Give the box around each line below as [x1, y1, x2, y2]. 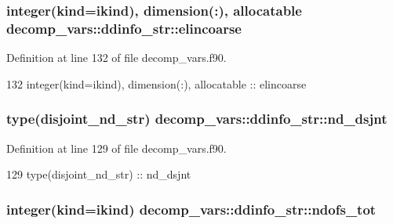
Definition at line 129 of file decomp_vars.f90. [6, 139, 227, 156]
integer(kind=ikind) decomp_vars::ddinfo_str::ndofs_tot [6, 199, 377, 219]
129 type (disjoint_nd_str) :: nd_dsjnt [6, 166, 191, 182]
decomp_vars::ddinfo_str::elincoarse [6, 18, 242, 38]
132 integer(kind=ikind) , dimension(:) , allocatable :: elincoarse [6, 75, 307, 92]
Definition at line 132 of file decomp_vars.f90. [6, 49, 227, 66]
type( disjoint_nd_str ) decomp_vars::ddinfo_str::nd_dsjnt [6, 109, 388, 128]
